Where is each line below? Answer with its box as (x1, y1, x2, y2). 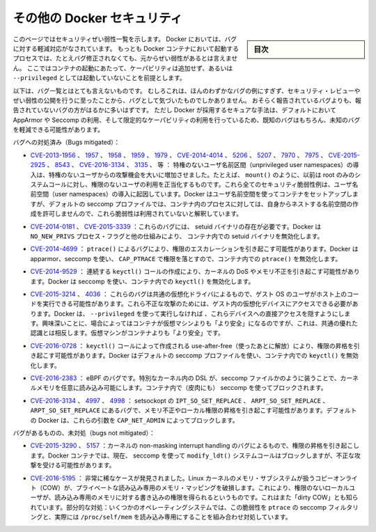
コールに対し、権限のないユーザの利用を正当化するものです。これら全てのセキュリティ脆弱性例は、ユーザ (48, 180, 352, 189)
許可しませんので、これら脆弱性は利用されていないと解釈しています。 (42, 210, 243, 218)
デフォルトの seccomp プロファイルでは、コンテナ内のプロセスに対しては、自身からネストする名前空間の (48, 199, 353, 208)
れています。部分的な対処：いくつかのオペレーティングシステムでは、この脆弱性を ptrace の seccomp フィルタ (30, 503, 353, 511)
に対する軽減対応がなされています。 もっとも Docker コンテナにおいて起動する (13, 44, 240, 52)
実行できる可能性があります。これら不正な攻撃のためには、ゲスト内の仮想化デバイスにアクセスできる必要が (42, 299, 352, 308)
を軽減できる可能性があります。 (13, 125, 104, 134)
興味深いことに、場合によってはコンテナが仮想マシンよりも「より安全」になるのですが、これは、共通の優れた (42, 319, 358, 327)
